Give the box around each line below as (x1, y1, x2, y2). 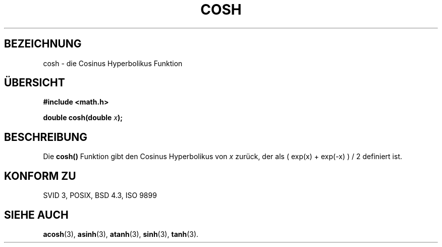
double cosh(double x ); (43, 113, 123, 122)
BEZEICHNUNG (4, 37, 82, 51)
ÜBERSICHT (4, 76, 65, 89)
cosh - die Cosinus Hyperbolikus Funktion (43, 59, 183, 68)
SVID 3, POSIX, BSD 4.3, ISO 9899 (43, 191, 157, 200)
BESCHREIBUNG (4, 130, 88, 143)
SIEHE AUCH (4, 208, 69, 221)
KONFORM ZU (4, 169, 76, 182)
